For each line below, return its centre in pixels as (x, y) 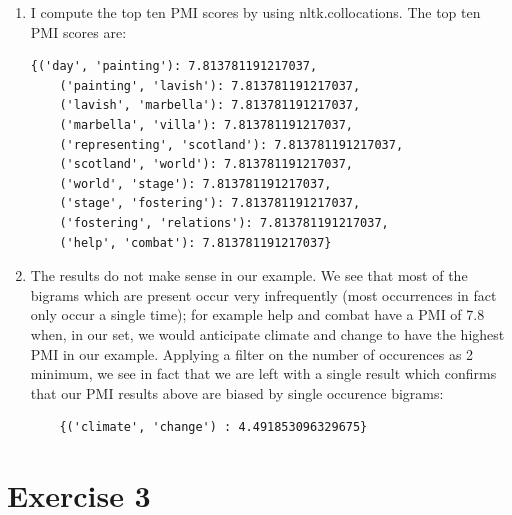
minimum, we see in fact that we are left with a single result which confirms (263, 373)
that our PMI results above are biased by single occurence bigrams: (237, 392)
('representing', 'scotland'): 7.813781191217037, (231, 144)
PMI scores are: (78, 31)
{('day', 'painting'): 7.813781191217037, (174, 66)
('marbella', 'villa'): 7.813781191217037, (206, 124)
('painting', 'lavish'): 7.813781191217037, (210, 85)
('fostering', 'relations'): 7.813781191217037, (224, 222)
